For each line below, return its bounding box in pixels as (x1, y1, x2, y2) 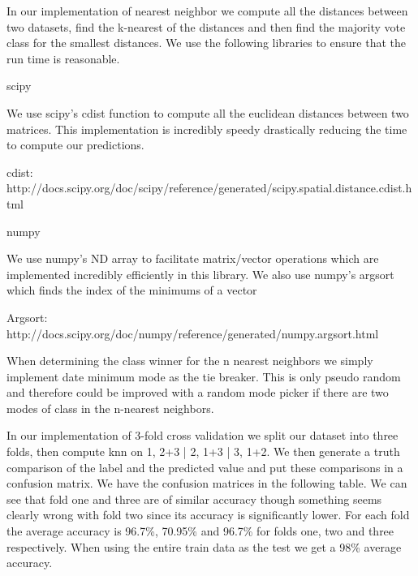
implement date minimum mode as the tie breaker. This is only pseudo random (6, 368, 401, 385)
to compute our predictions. (6, 136, 144, 153)
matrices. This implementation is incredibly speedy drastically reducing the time (6, 120, 407, 137)
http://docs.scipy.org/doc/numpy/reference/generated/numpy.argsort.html (6, 325, 379, 342)
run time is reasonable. (6, 49, 120, 67)
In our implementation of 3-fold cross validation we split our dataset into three (6, 427, 399, 444)
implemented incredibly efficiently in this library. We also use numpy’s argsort (6, 265, 394, 282)
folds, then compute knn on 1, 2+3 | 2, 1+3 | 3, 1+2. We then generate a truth (6, 443, 400, 460)
